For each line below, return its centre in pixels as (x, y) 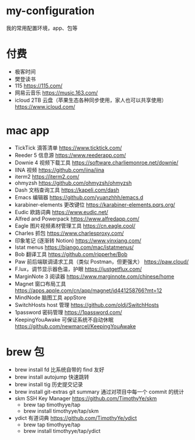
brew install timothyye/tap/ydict (62, 431)
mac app (28, 131)
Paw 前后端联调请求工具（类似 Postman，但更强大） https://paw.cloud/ (102, 261)
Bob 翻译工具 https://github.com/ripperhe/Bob (71, 254)
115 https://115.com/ (39, 85)
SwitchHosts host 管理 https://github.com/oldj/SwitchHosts (87, 305)
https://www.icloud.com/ (45, 106)
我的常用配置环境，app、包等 (42, 28)
